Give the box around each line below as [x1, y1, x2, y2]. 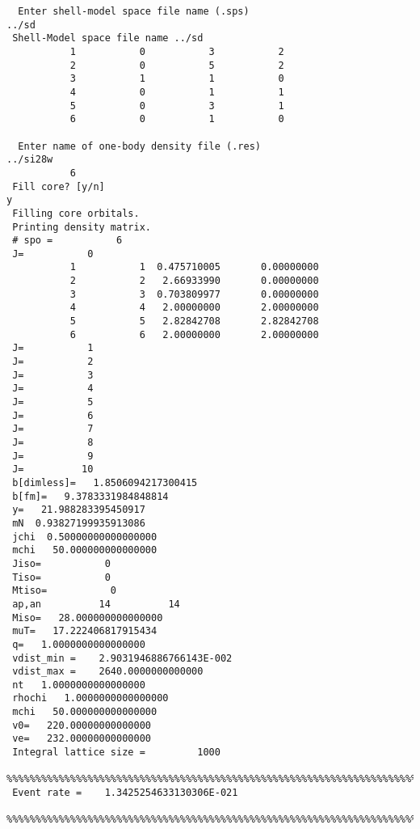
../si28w [6, 154, 53, 166]
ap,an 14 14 [12, 598, 180, 610]
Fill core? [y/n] [12, 180, 105, 192]
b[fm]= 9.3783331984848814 [12, 490, 169, 502]
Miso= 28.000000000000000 [12, 611, 163, 624]
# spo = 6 [12, 235, 123, 247]
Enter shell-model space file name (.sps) [18, 6, 250, 17]
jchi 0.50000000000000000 [12, 531, 157, 543]
